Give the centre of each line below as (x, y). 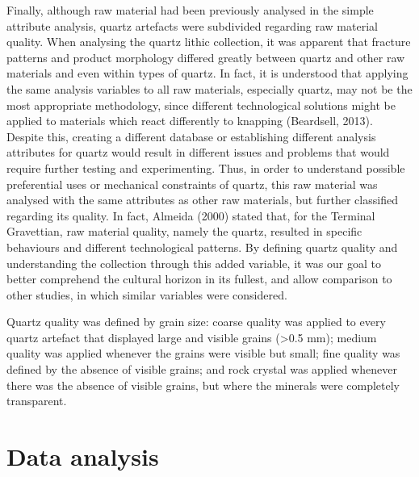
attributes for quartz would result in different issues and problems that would (198, 152)
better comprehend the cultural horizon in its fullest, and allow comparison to (199, 279)
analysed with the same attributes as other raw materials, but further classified (202, 200)
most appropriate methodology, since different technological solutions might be (201, 105)
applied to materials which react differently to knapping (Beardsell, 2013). (190, 121)
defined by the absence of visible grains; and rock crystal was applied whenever (202, 369)
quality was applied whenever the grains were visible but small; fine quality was (203, 353)
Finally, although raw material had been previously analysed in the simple (190, 10)
